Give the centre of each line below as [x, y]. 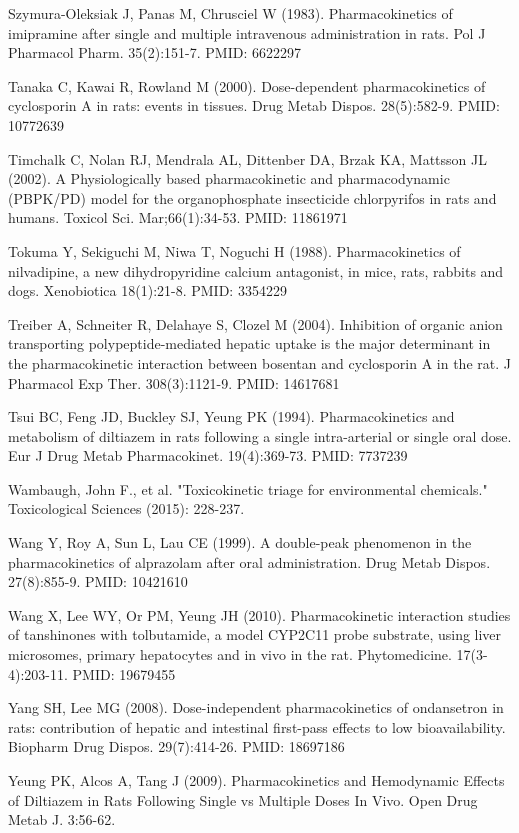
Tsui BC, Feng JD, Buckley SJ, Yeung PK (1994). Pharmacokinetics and [231, 416]
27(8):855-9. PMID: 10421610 [98, 581]
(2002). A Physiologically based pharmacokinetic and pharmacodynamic [229, 178]
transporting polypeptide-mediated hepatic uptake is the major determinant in [249, 343]
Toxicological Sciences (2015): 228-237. [126, 508]
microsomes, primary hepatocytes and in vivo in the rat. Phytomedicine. [230, 654]
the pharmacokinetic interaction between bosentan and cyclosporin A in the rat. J [259, 362]
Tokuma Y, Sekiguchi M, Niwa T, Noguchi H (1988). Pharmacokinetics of [234, 250]
